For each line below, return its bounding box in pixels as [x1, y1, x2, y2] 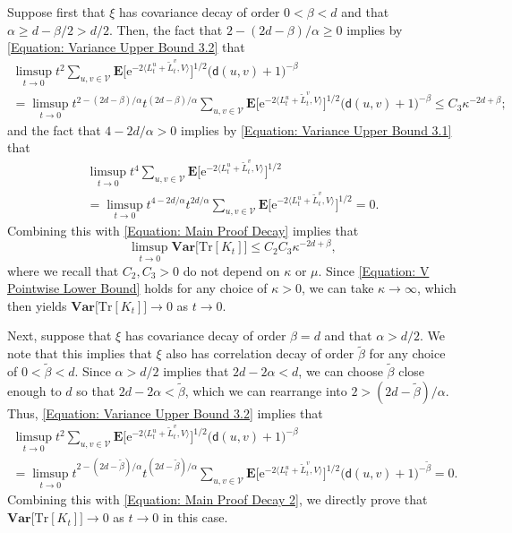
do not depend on [183, 261, 280, 279]
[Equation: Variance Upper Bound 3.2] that [7, 38, 245, 56]
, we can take [301, 279, 374, 297]
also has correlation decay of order [166, 344, 354, 363]
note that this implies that [7, 344, 152, 363]
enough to [7, 381, 62, 400]
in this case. [162, 508, 228, 527]
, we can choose [298, 362, 383, 381]
